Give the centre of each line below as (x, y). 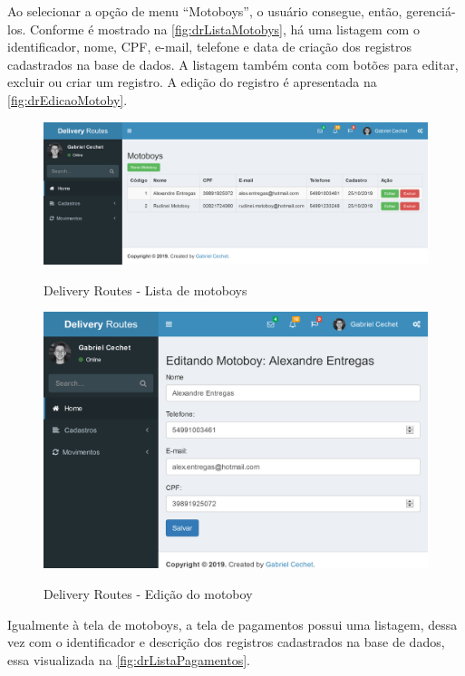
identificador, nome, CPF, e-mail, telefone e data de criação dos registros (210, 47)
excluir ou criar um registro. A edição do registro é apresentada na (192, 82)
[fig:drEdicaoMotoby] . (68, 99)
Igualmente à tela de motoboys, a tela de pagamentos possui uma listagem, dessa (232, 624)
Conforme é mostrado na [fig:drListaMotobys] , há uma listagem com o (224, 29)
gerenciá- (431, 11)
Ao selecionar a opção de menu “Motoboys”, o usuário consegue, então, (205, 11)
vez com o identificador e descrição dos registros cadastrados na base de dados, (226, 642)
